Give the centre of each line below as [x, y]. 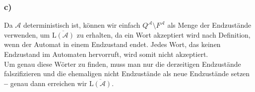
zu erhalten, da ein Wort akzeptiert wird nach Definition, [163, 34]
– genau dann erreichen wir [46, 83]
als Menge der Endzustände [209, 25]
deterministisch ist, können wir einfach [82, 25]
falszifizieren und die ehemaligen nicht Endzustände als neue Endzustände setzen [127, 73]
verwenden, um [27, 34]
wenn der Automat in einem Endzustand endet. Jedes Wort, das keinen [112, 44]
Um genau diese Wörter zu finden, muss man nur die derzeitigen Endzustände [123, 64]
